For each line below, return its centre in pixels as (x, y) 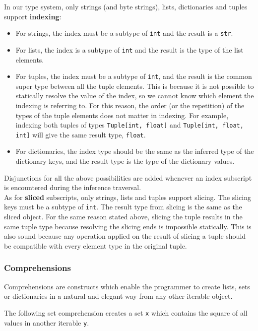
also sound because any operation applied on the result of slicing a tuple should (125, 236)
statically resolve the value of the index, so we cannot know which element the (135, 96)
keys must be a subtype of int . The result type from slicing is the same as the (123, 207)
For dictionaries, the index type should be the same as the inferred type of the (135, 151)
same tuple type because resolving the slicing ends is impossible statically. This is (128, 226)
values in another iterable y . (47, 322)
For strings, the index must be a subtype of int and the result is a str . (124, 33)
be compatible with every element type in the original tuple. (96, 245)
